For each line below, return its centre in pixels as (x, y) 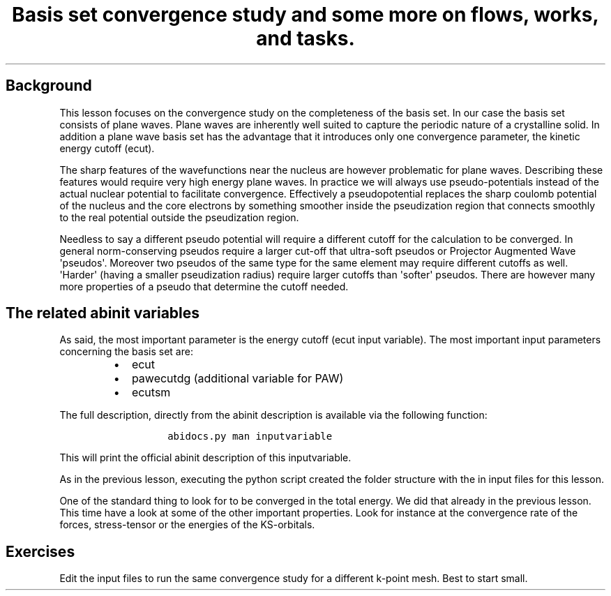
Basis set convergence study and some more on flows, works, (305, 15)
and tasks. (305, 38)
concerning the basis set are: (126, 352)
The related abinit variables (103, 313)
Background (49, 86)
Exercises (40, 551)
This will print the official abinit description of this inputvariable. (205, 458)
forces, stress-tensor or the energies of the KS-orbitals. (187, 525)
